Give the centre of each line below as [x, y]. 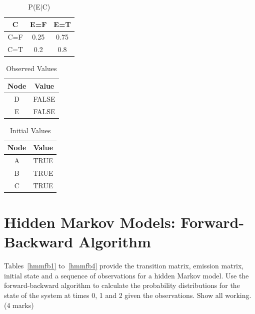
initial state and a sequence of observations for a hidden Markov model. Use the [126, 275]
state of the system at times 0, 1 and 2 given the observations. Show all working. [128, 295]
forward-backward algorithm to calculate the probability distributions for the [122, 285]
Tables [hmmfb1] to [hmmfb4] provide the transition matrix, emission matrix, [124, 266]
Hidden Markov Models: [90, 222]
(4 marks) [19, 305]
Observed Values [31, 68]
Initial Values [30, 130]
